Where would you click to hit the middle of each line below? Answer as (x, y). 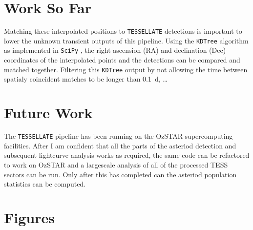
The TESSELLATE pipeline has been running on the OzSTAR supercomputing (118, 136)
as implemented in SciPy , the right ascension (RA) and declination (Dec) (115, 50)
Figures (29, 217)
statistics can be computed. (45, 184)
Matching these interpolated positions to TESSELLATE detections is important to (123, 31)
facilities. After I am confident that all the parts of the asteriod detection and (120, 145)
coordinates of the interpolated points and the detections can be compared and (122, 60)
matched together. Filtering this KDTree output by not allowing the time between (126, 69)
